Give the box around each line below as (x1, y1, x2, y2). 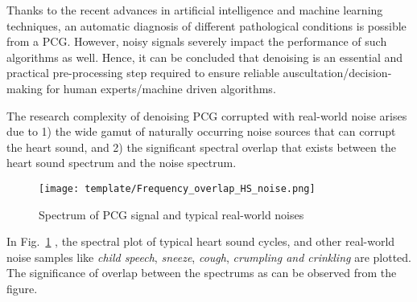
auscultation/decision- (283, 64, 392, 81)
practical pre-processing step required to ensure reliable (6, 64, 279, 81)
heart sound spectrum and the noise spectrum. (6, 154, 237, 171)
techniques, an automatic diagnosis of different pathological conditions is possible (6, 17, 407, 34)
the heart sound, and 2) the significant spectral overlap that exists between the (6, 138, 396, 155)
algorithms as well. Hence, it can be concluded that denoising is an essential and (6, 48, 403, 65)
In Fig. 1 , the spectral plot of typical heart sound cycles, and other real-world (6, 233, 395, 250)
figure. (6, 280, 38, 296)
